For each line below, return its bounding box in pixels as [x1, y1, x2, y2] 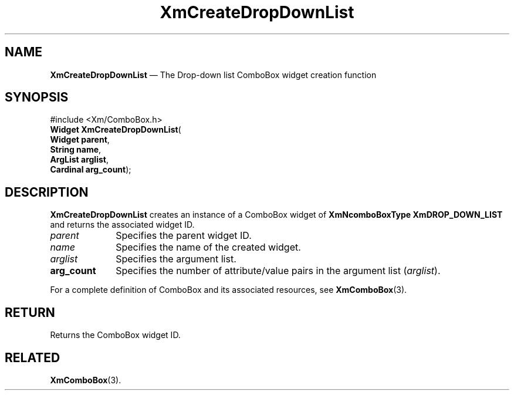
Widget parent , [50, 134, 110, 145]
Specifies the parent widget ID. [116, 229, 252, 242]
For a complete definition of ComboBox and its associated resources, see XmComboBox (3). [50, 285, 407, 295]
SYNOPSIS [5, 90, 69, 105]
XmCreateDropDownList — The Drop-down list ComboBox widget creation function [50, 69, 377, 80]
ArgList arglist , [50, 154, 109, 165]
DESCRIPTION [5, 184, 89, 200]
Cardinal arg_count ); [50, 164, 131, 175]
